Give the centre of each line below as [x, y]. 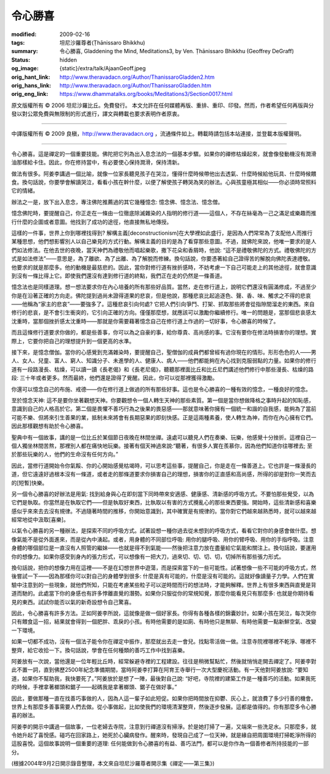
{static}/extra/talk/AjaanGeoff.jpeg [103, 68]
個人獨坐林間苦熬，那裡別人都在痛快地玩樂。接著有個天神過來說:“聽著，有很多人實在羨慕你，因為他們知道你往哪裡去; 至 [162, 446]
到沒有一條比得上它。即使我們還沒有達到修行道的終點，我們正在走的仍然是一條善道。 [118, 276]
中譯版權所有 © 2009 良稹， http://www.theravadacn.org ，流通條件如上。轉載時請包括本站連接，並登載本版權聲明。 [158, 134]
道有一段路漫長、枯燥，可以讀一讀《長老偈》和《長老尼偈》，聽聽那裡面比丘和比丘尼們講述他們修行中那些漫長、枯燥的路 [163, 369]
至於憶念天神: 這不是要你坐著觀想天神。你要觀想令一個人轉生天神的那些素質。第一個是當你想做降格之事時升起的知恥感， [163, 400]
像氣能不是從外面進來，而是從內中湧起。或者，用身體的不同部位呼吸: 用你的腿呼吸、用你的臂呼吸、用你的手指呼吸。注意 [163, 539]
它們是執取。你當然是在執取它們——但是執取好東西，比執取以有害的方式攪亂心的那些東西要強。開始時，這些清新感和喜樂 [164, 503]
